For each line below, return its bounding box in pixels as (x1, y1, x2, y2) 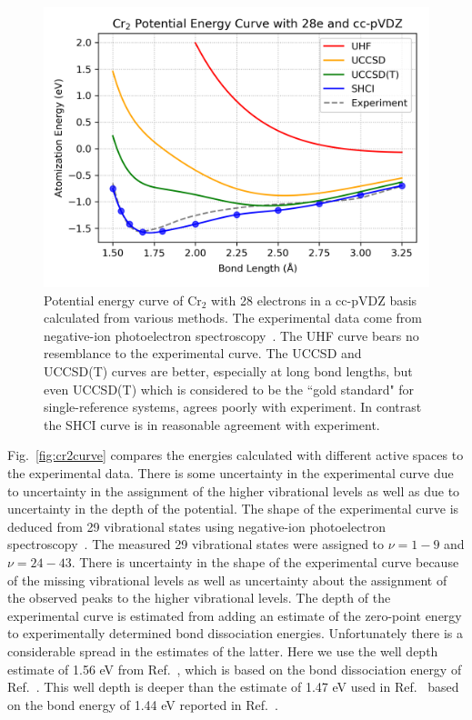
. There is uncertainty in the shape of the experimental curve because (71, 552, 459, 571)
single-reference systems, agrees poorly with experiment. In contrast (44, 397, 422, 416)
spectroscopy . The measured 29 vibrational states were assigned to (7, 535, 385, 554)
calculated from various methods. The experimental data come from (44, 308, 423, 327)
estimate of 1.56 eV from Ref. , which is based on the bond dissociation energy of (7, 659, 462, 678)
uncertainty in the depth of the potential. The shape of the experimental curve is (7, 499, 459, 518)
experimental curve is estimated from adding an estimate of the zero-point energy (7, 605, 462, 625)
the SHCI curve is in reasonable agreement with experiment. (44, 415, 380, 434)
